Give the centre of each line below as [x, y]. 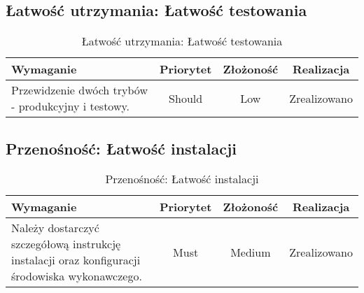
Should [186, 98]
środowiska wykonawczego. [77, 276]
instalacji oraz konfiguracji [76, 260]
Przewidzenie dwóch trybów [79, 90]
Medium [251, 252]
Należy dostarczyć [55, 228]
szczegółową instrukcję [66, 244]
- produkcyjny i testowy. [71, 106]
